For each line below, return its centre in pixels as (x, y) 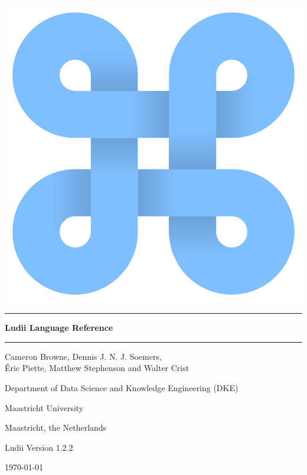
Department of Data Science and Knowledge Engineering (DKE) (122, 388)
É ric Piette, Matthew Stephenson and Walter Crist (97, 368)
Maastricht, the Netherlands (56, 427)
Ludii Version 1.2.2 (39, 447)
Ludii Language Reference (59, 328)
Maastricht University (44, 407)
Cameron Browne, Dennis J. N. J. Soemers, (83, 356)
